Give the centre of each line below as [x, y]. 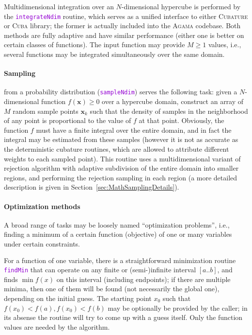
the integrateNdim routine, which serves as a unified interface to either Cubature [126, 16]
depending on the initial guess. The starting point [78, 298]
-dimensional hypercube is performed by [181, 6]
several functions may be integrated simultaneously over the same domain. [114, 54]
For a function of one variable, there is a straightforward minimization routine [120, 260]
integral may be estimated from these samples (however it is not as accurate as [121, 139]
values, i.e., [225, 44]
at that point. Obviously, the [181, 120]
